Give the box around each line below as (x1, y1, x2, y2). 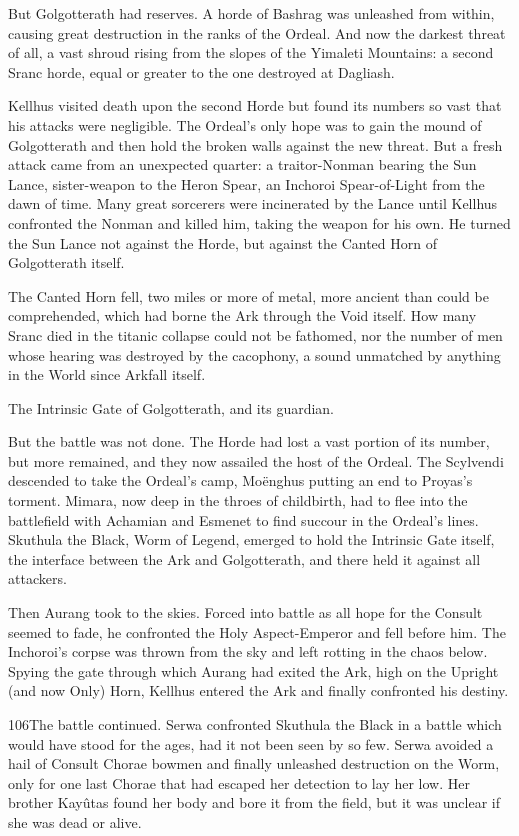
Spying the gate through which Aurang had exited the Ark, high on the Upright (8, 660, 499, 681)
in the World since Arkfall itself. (8, 364, 206, 385)
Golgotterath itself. (8, 252, 125, 273)
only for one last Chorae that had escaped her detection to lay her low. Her (8, 772, 470, 793)
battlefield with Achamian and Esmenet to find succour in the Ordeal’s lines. (8, 509, 479, 530)
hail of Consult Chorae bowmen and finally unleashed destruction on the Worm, (8, 753, 500, 774)
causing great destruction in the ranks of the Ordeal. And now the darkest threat (8, 22, 506, 43)
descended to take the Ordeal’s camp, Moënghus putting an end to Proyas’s (8, 470, 473, 491)
